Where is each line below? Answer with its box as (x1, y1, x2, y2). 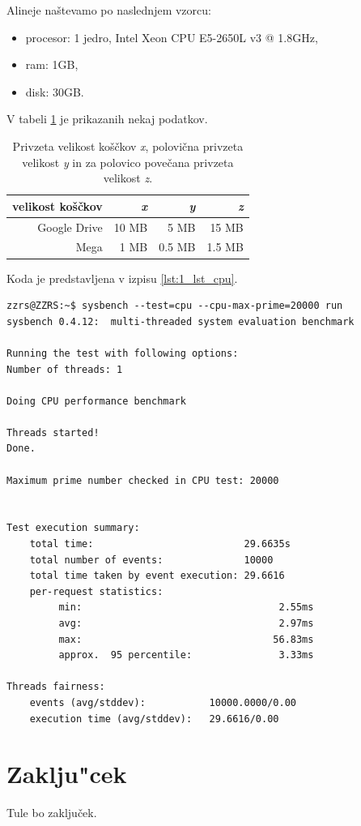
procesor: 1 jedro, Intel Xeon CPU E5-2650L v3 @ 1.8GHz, (25, 28, 318, 45)
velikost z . (103, 169, 153, 186)
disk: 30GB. (25, 83, 84, 100)
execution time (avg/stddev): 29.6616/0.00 (29, 713, 279, 725)
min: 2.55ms (58, 601, 314, 614)
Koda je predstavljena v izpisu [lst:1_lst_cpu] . (6, 269, 238, 286)
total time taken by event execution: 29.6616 (29, 570, 285, 582)
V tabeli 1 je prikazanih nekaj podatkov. (6, 110, 208, 127)
